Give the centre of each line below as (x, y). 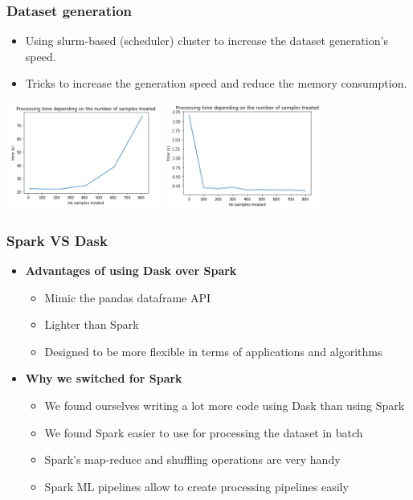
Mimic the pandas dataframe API (128, 297)
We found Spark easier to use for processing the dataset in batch (204, 432)
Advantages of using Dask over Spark (131, 270)
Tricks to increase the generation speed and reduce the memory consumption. (216, 83)
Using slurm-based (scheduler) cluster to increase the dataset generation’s (206, 41)
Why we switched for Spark (104, 378)
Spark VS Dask (57, 240)
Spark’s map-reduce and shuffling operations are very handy (192, 459)
